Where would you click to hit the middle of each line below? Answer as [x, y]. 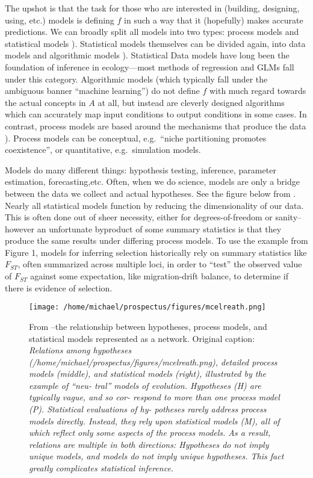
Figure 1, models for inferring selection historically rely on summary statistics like [156, 252]
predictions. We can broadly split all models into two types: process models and [152, 32]
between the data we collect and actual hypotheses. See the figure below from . [150, 193]
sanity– [289, 217]
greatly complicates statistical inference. [101, 468]
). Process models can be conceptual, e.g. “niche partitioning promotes [136, 138]
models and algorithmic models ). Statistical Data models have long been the [147, 55]
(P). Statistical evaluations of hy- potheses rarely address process [148, 409]
